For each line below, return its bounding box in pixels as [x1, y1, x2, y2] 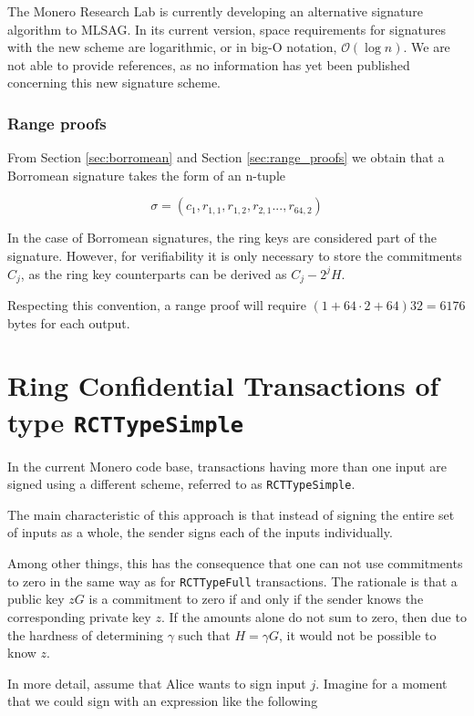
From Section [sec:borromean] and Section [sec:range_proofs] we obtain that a [7, 148, 445, 167]
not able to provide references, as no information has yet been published [7, 55, 410, 74]
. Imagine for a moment [315, 673, 448, 692]
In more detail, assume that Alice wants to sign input [7, 673, 306, 692]
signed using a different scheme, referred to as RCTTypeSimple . [7, 474, 355, 493]
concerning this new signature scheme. [7, 73, 222, 92]
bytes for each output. [7, 313, 130, 332]
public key [7, 589, 65, 608]
